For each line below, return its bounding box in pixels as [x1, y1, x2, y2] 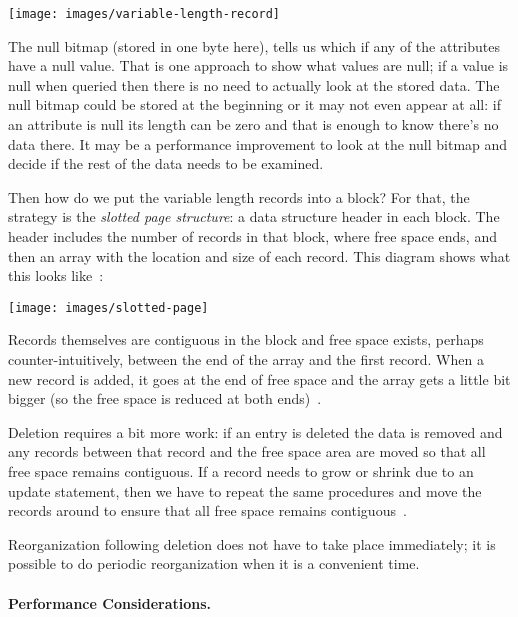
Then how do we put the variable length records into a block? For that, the [8, 186, 470, 207]
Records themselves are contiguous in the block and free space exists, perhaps [8, 329, 484, 350]
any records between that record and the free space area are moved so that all [8, 441, 486, 462]
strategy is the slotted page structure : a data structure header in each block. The [8, 206, 500, 227]
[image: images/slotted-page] [8, 300, 209, 315]
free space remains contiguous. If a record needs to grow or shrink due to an [8, 461, 474, 481]
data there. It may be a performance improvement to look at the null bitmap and [8, 133, 508, 154]
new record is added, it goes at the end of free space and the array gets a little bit [8, 368, 511, 389]
